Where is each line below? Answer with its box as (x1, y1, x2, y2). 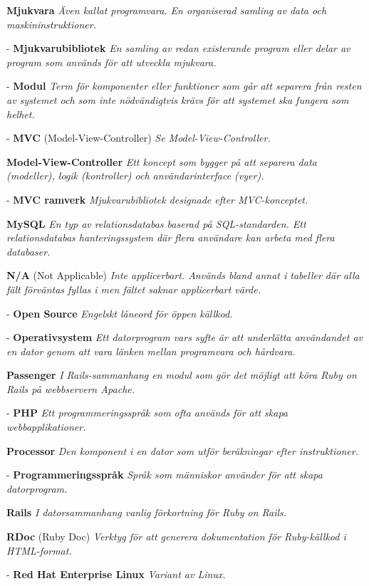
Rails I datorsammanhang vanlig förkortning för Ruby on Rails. (6, 505, 287, 520)
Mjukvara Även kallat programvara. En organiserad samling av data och (6, 3, 327, 17)
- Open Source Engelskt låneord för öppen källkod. (6, 305, 233, 320)
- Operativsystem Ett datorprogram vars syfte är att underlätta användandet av (6, 330, 363, 345)
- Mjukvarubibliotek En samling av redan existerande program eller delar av (6, 41, 350, 56)
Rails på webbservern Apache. (6, 381, 135, 396)
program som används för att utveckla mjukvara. (6, 54, 217, 69)
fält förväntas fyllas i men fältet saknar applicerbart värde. (6, 281, 261, 296)
